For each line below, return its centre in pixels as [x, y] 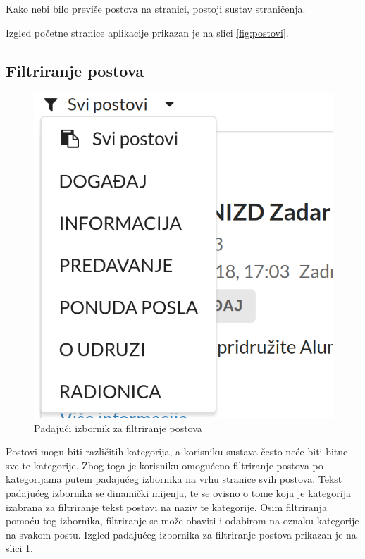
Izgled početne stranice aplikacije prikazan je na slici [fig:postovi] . [147, 32]
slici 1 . [19, 548]
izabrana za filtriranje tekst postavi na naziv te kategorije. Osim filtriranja [166, 506]
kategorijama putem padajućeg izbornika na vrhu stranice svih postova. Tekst [174, 479]
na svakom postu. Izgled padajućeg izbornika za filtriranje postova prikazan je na [181, 534]
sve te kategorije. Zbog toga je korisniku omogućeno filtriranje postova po [165, 465]
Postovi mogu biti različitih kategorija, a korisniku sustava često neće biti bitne [177, 451]
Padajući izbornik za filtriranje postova [118, 428]
